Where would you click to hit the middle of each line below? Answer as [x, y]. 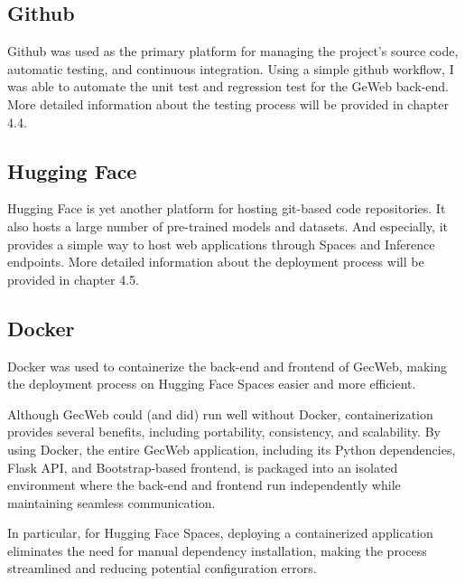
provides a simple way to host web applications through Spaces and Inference [221, 244]
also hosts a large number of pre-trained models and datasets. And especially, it [228, 226]
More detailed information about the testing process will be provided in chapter [228, 103]
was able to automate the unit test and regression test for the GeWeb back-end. [228, 86]
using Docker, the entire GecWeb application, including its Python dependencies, [232, 449]
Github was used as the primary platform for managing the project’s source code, [233, 51]
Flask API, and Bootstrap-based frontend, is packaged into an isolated [203, 467]
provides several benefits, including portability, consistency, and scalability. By [224, 432]
